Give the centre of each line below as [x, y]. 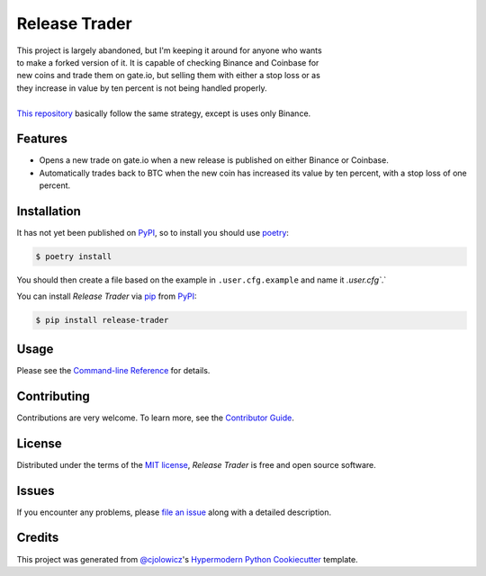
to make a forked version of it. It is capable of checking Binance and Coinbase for [168, 62]
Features [42, 139]
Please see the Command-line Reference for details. [113, 370]
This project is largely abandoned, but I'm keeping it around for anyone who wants [170, 50]
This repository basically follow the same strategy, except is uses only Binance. [164, 113]
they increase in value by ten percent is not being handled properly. [142, 88]
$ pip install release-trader [102, 320]
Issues [36, 490]
